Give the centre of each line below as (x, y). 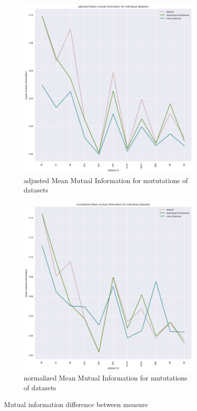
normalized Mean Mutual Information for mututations (106, 378)
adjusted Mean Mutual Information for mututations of (106, 180)
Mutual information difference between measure (76, 404)
